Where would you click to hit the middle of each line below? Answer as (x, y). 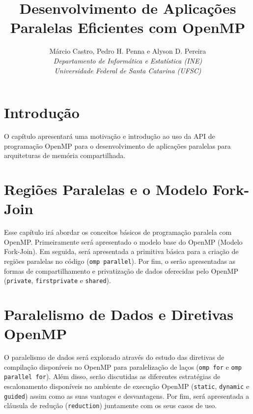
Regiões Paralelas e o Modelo (106, 189)
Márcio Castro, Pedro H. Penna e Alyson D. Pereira (128, 51)
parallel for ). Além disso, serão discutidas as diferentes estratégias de (112, 376)
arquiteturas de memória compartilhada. (65, 155)
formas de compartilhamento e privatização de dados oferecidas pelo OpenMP (121, 271)
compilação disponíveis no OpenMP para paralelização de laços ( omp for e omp (123, 366)
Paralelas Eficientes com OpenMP (128, 27)
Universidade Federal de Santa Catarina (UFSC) (128, 70)
